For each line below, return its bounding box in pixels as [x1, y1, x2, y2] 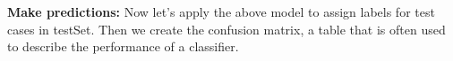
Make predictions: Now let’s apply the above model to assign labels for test [7, 3, 435, 20]
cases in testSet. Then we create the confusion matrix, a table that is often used [7, 19, 446, 38]
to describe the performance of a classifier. [7, 37, 239, 56]
